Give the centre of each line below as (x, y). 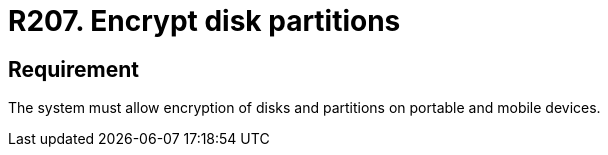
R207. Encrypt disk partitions (204, 21)
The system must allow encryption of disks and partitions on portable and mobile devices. (304, 108)
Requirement (74, 69)
